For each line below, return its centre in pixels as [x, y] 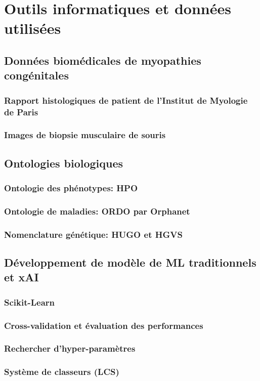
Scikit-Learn [30, 302]
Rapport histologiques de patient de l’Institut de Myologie [126, 100]
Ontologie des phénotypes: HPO [71, 188]
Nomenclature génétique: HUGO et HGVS [93, 234]
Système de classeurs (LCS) [62, 372]
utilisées [33, 28]
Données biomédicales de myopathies [103, 60]
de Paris [21, 112]
